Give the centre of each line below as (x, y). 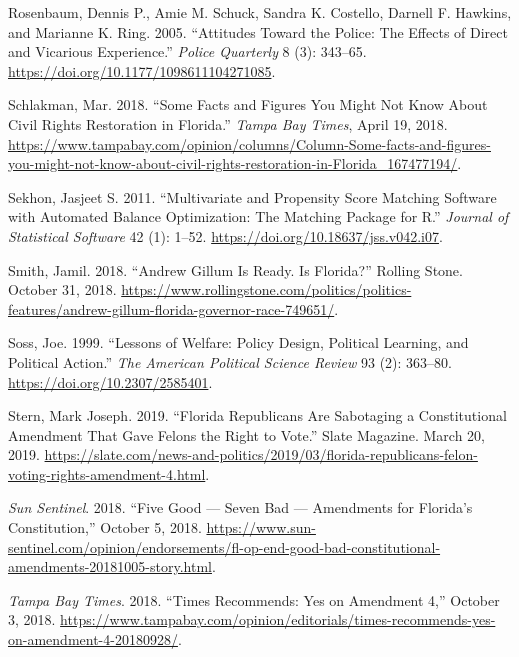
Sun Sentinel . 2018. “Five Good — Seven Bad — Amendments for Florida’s (240, 507)
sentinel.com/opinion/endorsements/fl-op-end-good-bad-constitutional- (224, 546)
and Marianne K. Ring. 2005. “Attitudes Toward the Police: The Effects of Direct (258, 31)
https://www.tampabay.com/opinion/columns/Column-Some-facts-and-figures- (249, 143)
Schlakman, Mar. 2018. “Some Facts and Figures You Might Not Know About (248, 104)
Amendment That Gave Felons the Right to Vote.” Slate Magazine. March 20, (246, 434)
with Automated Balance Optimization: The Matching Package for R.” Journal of (258, 216)
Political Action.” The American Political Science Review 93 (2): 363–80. (230, 361)
